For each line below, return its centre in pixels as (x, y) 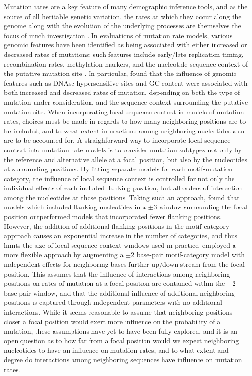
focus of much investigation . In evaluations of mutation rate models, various (118, 35)
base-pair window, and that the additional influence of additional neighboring (119, 292)
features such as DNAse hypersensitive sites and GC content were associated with (126, 83)
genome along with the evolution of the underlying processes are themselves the (123, 26)
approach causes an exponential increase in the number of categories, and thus (121, 235)
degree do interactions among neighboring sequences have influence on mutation (123, 359)
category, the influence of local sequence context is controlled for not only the (119, 178)
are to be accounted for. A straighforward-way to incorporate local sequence (117, 140)
